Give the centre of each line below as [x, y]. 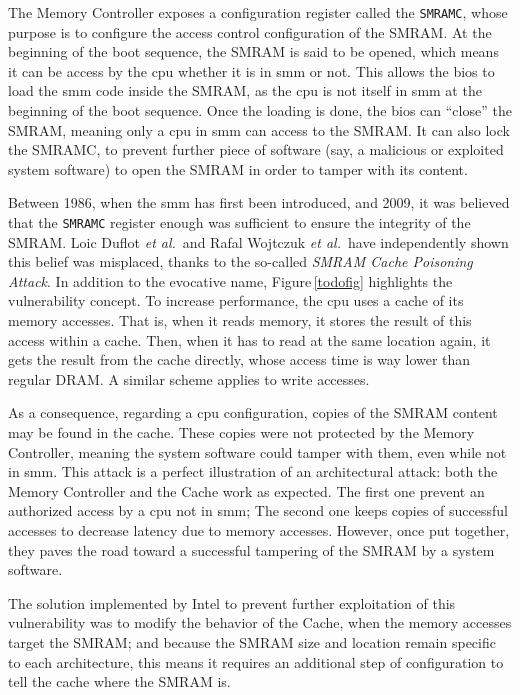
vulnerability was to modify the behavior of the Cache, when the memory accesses [260, 622]
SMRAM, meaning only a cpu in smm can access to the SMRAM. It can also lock [259, 129]
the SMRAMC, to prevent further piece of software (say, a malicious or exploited [256, 149]
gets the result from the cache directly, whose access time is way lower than [239, 359]
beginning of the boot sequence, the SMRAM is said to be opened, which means [253, 51]
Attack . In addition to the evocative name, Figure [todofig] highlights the [230, 280]
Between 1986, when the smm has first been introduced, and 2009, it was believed [259, 202]
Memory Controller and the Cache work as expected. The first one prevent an [246, 490]
